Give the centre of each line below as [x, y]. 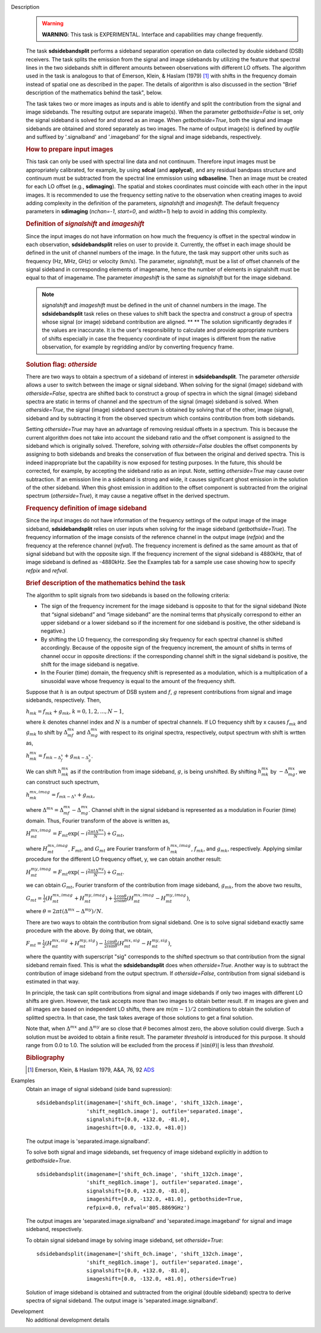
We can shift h [44, 771]
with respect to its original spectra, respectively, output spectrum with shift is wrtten [203, 732]
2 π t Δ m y [96, 870]
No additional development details [68, 1320]
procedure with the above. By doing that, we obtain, [89, 931]
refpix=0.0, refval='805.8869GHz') [138, 1207]
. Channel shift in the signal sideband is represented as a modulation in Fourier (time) [192, 810]
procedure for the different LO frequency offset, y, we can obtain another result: [124, 859]
